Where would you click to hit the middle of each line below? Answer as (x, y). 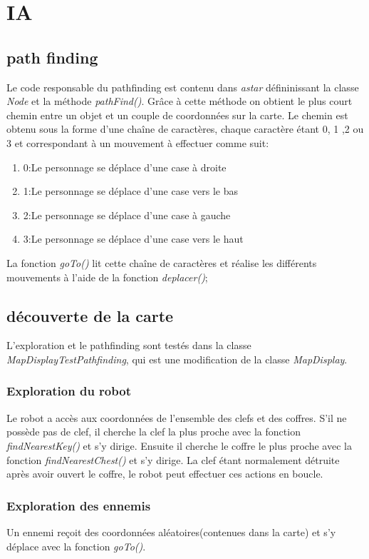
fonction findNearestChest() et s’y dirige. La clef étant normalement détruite (173, 459)
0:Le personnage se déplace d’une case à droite (125, 167)
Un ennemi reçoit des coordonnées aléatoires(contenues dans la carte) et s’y (171, 532)
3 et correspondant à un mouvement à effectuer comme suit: (138, 142)
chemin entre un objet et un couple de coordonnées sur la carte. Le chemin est (177, 115)
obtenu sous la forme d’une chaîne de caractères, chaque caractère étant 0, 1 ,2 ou (185, 129)
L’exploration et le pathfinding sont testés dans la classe (129, 345)
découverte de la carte (90, 315)
